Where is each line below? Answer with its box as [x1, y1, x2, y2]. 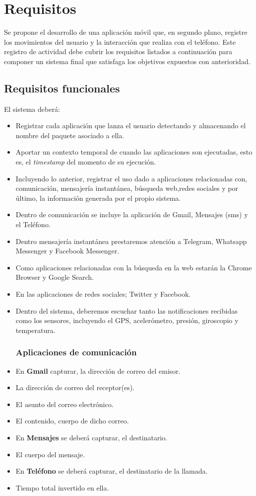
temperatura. [15, 325, 56, 335]
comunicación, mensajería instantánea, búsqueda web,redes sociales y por [15, 183, 238, 193]
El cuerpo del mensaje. [15, 449, 85, 459]
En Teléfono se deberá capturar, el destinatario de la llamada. [15, 466, 208, 476]
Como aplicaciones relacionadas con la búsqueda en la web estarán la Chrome [15, 262, 252, 272]
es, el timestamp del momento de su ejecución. [15, 157, 156, 167]
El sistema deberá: [4, 103, 60, 114]
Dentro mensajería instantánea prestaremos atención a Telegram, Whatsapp [15, 236, 247, 246]
